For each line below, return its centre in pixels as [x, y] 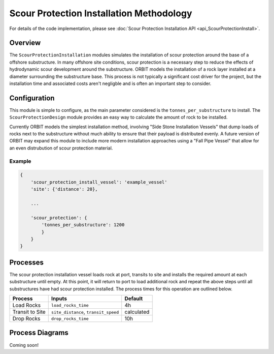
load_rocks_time [70, 305]
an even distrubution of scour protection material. [61, 148]
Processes [27, 262]
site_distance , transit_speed [85, 312]
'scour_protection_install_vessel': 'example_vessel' [99, 182]
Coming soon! [24, 345]
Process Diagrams [39, 333]
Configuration [32, 98]
